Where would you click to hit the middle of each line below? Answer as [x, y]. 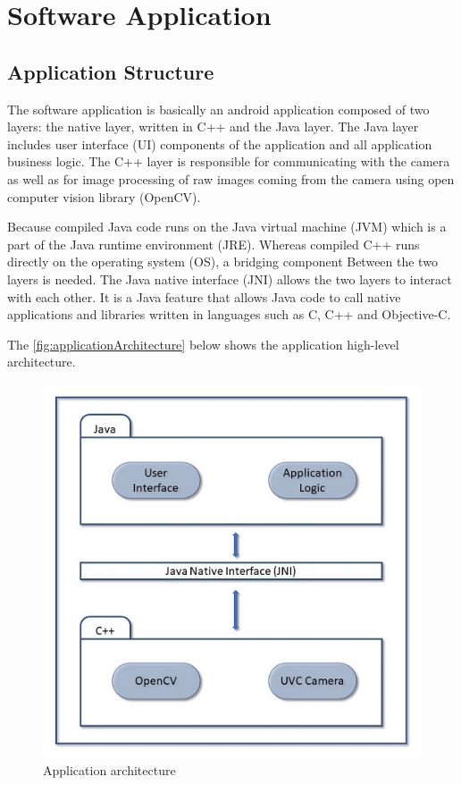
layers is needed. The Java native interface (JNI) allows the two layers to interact [230, 279]
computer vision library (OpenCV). [104, 196]
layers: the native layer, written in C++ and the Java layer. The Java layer [213, 127]
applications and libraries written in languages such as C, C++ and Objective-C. [229, 314]
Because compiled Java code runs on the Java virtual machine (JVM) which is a [227, 227]
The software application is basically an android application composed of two [218, 109]
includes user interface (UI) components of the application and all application [220, 143]
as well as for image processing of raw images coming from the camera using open [231, 178]
